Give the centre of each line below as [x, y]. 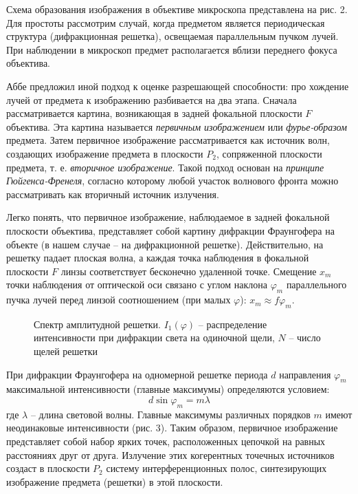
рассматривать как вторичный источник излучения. [113, 194]
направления [305, 374]
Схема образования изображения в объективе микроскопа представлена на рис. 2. [177, 9]
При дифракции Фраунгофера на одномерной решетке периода [137, 374]
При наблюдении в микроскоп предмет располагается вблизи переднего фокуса [172, 49]
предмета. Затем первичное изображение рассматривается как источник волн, [168, 140]
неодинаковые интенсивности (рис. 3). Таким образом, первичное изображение [172, 428]
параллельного [316, 284]
